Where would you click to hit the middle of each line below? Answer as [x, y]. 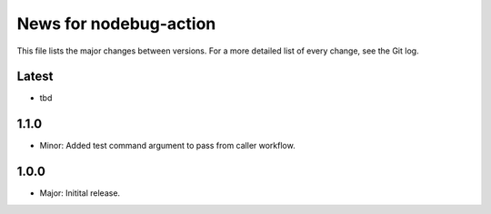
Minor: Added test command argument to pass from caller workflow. [167, 146]
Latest [35, 77]
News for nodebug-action [116, 24]
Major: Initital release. [80, 193]
